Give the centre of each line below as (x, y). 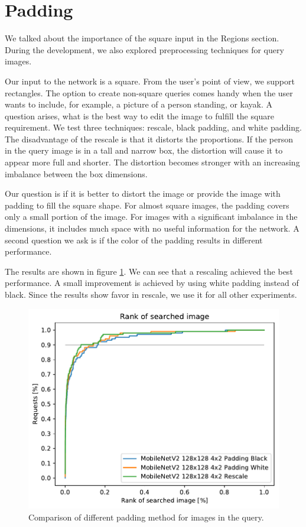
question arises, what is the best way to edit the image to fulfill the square (139, 116)
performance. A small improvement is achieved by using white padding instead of (152, 283)
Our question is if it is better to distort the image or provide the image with (143, 193)
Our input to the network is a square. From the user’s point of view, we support (150, 81)
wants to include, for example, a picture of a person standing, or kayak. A (139, 104)
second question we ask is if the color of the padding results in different (134, 240)
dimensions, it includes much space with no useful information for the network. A (152, 228)
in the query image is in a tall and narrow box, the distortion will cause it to (144, 150)
